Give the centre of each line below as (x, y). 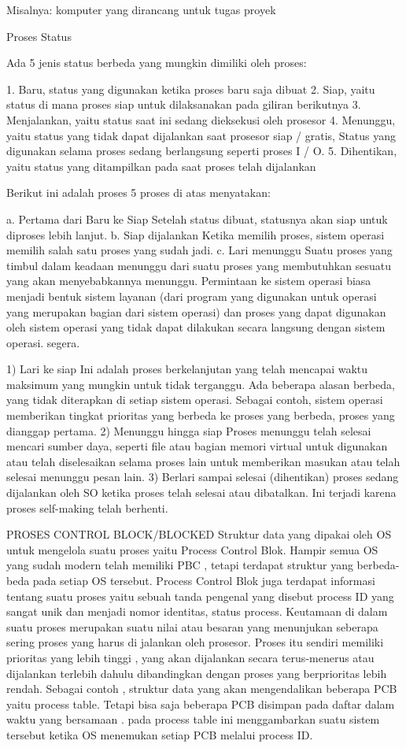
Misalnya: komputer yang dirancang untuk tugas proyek (141, 9)
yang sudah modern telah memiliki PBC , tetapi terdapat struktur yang (180, 565)
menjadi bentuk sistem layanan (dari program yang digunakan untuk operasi (192, 296)
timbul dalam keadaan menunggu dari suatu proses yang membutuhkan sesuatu (199, 265)
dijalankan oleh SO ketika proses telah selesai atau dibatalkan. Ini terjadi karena (201, 492)
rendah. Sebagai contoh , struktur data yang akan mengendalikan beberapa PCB (202, 689)
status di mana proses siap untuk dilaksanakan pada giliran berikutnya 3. (184, 104)
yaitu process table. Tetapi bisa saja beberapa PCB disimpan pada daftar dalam (201, 704)
